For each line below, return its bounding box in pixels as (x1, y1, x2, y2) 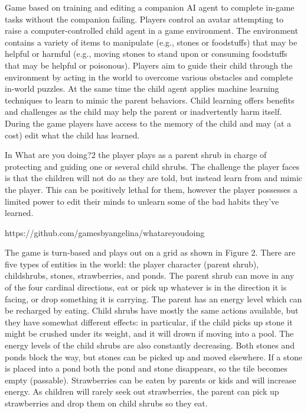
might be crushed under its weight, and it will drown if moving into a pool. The (5, 327, 294, 340)
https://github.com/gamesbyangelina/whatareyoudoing (5, 226, 205, 238)
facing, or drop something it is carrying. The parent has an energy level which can (5, 292, 302, 305)
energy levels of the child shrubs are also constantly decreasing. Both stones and (5, 339, 295, 351)
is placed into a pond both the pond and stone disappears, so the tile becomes (5, 362, 288, 375)
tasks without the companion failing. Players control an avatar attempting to (5, 12, 283, 25)
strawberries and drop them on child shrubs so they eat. (5, 397, 208, 409)
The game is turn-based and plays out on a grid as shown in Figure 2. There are (5, 246, 296, 259)
